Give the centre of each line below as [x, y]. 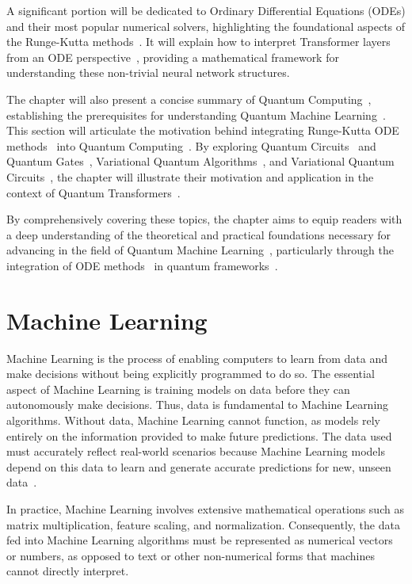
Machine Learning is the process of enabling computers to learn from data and [197, 358]
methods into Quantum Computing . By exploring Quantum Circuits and [191, 145]
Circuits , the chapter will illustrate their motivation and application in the [190, 176]
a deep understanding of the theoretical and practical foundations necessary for [199, 234]
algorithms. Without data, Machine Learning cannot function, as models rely [193, 420]
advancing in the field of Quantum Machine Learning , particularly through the [200, 250]
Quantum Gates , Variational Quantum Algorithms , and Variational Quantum [200, 161]
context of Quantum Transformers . [93, 192]
